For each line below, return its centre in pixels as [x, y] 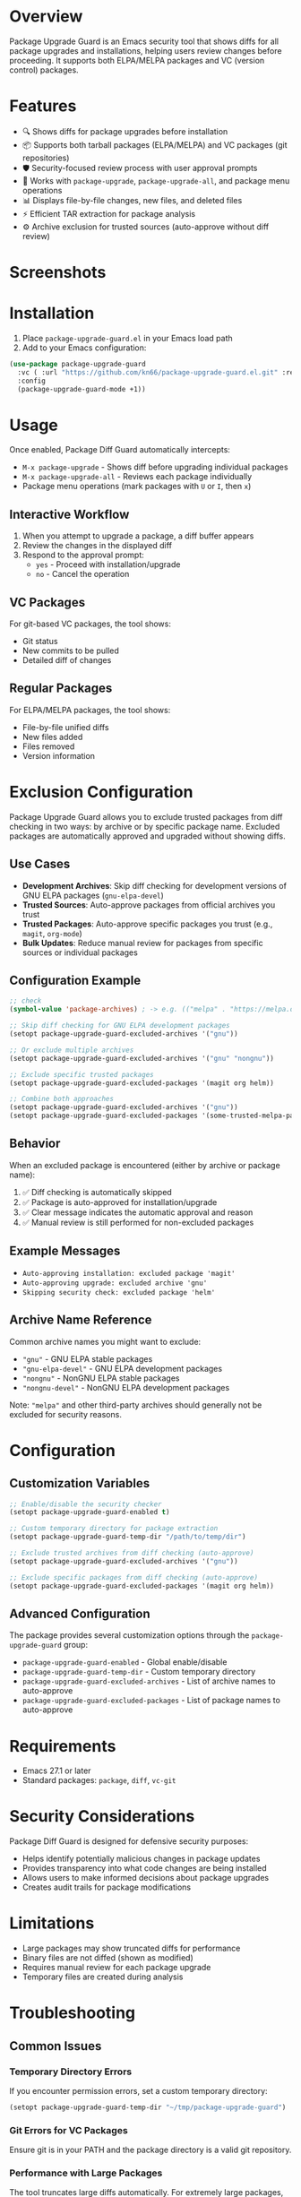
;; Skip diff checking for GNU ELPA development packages [120, 1026]
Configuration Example [75, 981]
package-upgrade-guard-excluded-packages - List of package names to [151, 1701]
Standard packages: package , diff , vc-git [99, 1780]
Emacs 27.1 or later [56, 1771]
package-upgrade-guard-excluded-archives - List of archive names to [149, 1681]
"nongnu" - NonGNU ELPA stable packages [101, 1378]
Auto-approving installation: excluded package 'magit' [129, 1273]
